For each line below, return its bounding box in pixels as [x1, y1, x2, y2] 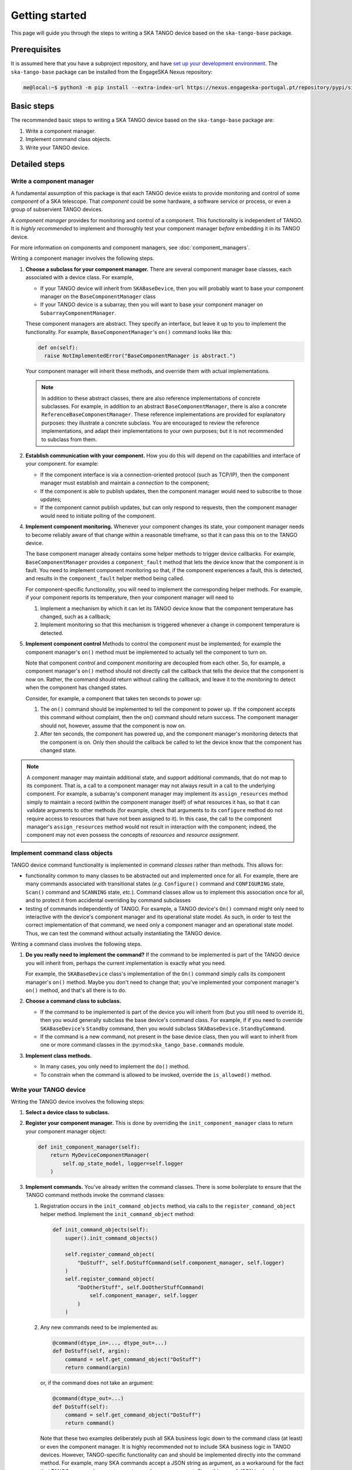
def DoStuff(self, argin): [52, 1348, 130, 1355]
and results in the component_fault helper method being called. [25, 575, 185, 582]
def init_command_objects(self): [52, 1227, 149, 1233]
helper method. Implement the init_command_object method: [40, 1211, 195, 1218]
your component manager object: [25, 1128, 107, 1135]
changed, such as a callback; [40, 613, 111, 620]
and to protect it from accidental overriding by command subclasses [25, 897, 191, 904]
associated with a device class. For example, [25, 274, 134, 281]
